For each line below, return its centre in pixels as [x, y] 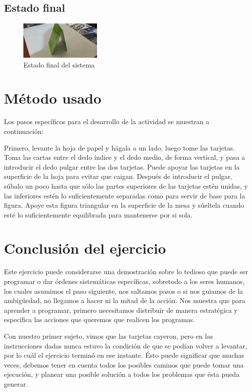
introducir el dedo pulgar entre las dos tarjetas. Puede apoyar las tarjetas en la [122, 166]
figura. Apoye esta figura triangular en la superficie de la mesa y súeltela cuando [124, 205]
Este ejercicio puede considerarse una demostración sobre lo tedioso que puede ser [126, 272]
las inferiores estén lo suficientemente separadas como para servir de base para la [125, 195]
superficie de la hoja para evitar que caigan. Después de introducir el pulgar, [118, 176]
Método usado [53, 98]
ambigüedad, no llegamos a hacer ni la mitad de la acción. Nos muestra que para [125, 300]
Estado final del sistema [59, 64]
